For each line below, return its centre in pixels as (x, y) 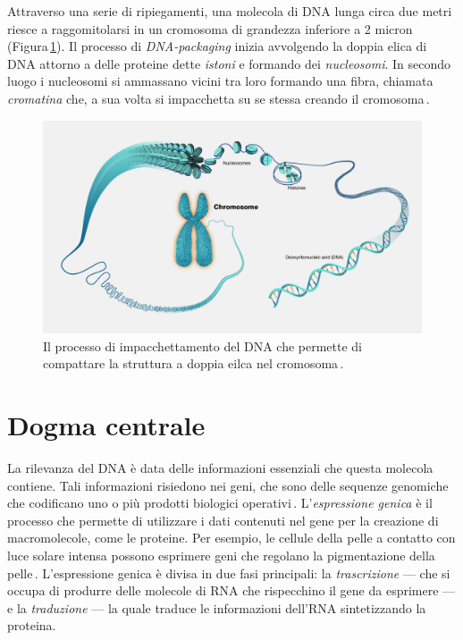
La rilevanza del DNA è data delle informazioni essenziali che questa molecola (220, 467)
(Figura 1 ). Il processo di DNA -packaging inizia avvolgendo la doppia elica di (217, 46)
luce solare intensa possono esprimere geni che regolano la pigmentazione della (221, 555)
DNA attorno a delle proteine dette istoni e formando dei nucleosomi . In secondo (229, 63)
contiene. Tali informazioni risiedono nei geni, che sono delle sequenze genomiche (228, 485)
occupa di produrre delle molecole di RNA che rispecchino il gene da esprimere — (231, 590)
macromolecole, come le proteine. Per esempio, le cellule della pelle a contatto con (231, 538)
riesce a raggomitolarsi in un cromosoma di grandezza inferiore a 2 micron (210, 28)
